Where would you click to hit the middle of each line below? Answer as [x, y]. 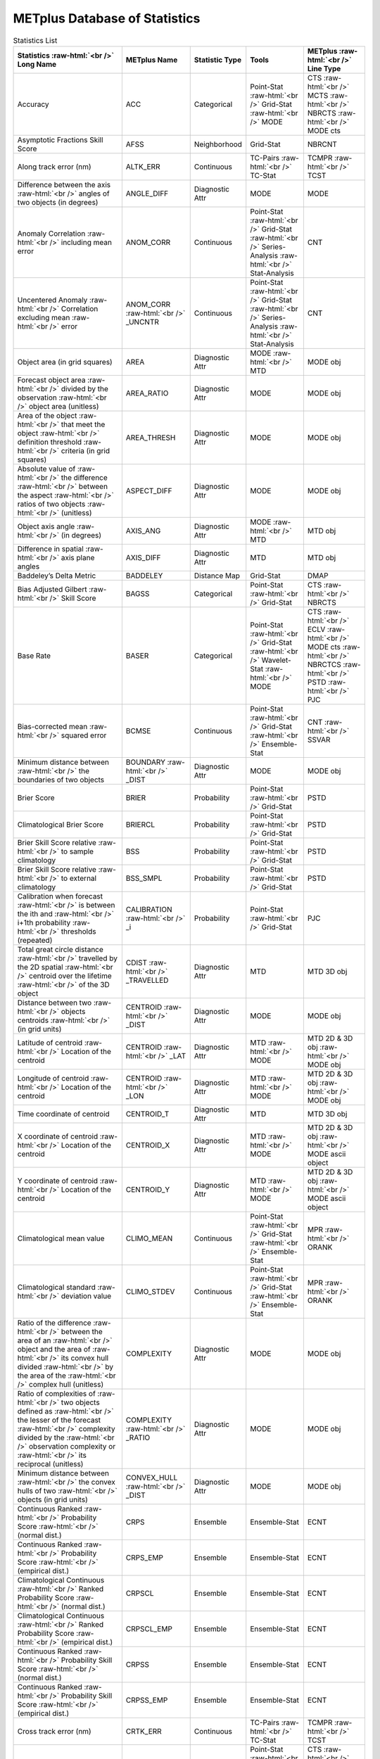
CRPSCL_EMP [149, 1629]
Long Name [37, 64]
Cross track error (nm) [54, 1731]
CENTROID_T [147, 1114]
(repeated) [35, 940]
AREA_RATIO [147, 393]
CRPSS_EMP [147, 1700]
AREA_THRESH [151, 438]
